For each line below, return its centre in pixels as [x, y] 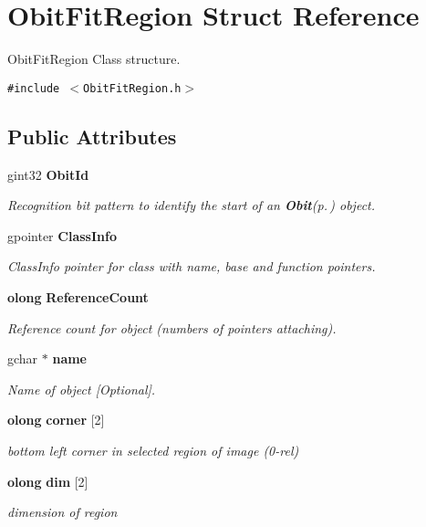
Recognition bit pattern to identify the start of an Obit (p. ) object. [192, 205]
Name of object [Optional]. [82, 389]
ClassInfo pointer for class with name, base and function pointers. [192, 266]
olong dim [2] [48, 481]
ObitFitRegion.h [132, 88]
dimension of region [62, 512]
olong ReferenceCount [78, 296]
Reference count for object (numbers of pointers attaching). [172, 327]
